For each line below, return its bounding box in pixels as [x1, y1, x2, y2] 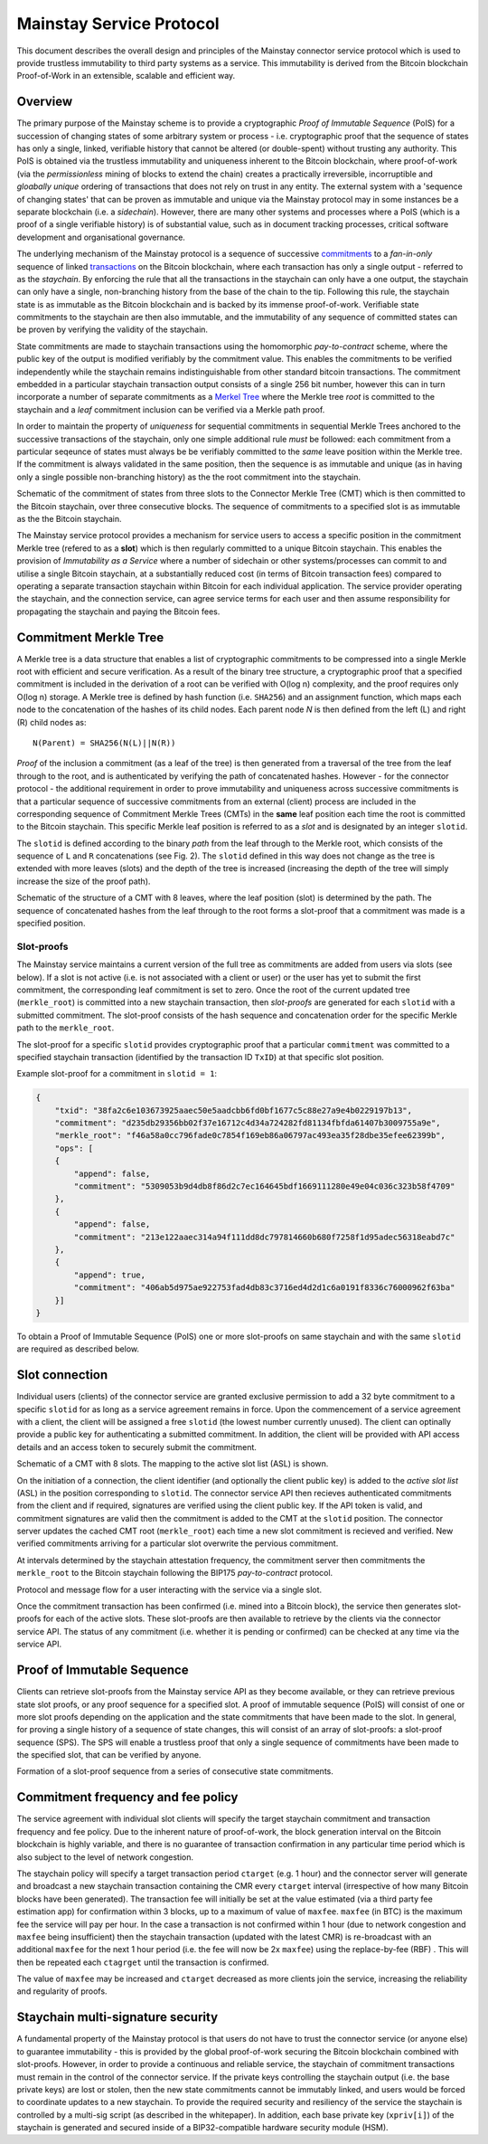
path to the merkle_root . [16, 1022, 115, 1033]
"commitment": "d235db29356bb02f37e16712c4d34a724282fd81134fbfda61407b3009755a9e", [54, 1118, 442, 1128]
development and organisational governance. [16, 232, 185, 242]
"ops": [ [54, 1143, 94, 1153]
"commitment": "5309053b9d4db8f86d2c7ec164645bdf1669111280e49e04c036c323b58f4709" [73, 1181, 455, 1191]
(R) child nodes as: [16, 716, 87, 727]
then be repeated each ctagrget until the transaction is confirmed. [16, 1957, 269, 1968]
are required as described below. [16, 1343, 140, 1354]
